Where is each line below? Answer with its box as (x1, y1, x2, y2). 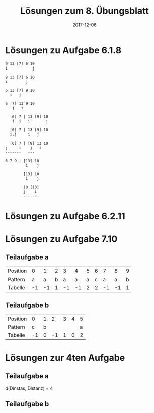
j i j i (5, 145, 42, 150)
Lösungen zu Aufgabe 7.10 (5, 233, 118, 245)
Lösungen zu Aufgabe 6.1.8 (5, 44, 122, 56)
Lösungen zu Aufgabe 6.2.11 (5, 210, 126, 222)
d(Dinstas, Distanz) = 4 (5, 385, 53, 391)
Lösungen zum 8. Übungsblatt (20, 5, 149, 17)
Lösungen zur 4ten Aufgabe (5, 352, 125, 363)
